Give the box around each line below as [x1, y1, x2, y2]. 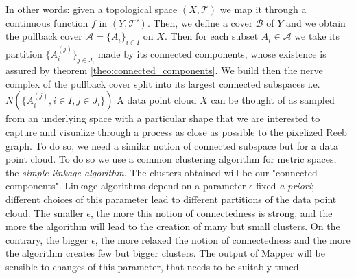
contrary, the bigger [5, 232, 88, 246]
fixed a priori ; [256, 178, 314, 193]
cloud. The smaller [5, 205, 84, 220]
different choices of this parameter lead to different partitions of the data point [5, 192, 337, 206]
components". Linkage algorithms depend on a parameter [5, 178, 246, 193]
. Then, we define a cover [147, 15, 253, 30]
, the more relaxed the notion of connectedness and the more [95, 232, 351, 246]
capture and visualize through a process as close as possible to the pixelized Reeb [5, 125, 347, 139]
